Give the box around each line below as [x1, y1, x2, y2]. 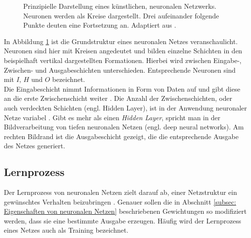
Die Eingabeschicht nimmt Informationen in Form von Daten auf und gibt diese [4, 83, 240, 94]
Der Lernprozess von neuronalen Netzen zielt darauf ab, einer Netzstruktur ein [4, 187, 237, 197]
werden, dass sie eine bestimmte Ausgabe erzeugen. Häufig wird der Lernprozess [4, 215, 241, 225]
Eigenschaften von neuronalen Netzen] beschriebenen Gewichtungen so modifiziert [4, 206, 247, 216]
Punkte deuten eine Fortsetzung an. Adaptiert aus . [23, 20, 177, 30]
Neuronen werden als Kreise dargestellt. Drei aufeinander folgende [23, 10, 219, 20]
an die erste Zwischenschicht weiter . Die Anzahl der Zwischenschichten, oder [4, 93, 233, 103]
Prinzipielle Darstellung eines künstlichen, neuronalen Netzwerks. [23, 1, 217, 11]
